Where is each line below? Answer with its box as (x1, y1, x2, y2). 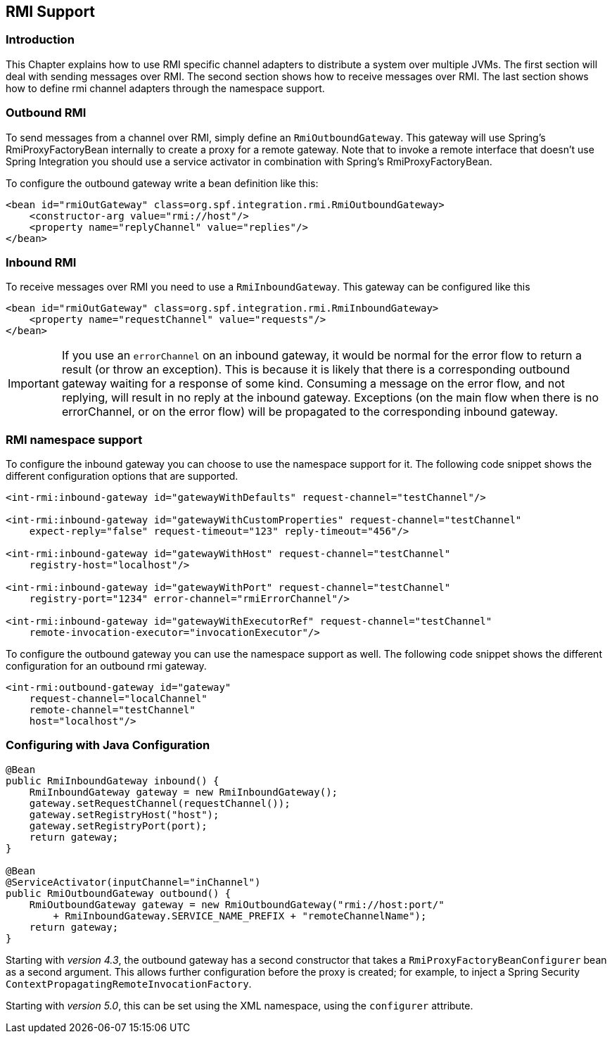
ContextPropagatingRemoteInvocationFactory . (6, 977, 252, 990)
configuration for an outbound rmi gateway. (6, 660, 207, 673)
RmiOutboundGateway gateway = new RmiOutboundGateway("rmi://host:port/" (29, 898, 445, 910)
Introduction (6, 32, 75, 47)
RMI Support (6, 3, 96, 20)
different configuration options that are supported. (6, 470, 238, 483)
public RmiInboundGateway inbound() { (6, 775, 219, 786)
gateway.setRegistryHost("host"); (29, 808, 219, 820)
